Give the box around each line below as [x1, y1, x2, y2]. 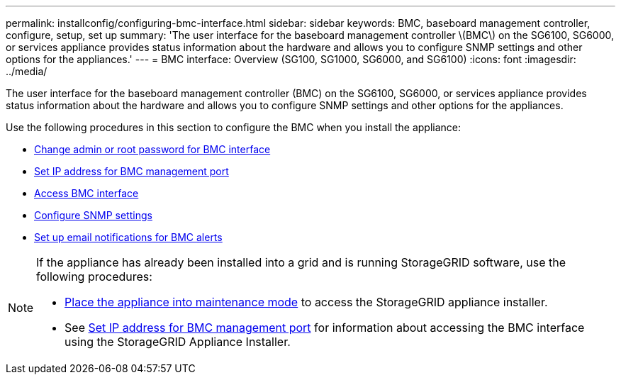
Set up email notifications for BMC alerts [34, 231, 223, 243]
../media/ [6, 65, 47, 77]
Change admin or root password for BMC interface [34, 143, 271, 155]
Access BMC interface [34, 187, 139, 199]
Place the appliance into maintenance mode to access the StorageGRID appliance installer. [65, 295, 548, 309]
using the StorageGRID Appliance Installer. [65, 335, 291, 349]
